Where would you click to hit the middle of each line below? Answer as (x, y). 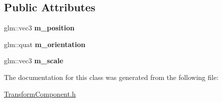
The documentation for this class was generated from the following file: (111, 77)
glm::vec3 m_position (39, 28)
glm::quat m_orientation (45, 44)
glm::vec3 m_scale (34, 61)
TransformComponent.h (40, 93)
